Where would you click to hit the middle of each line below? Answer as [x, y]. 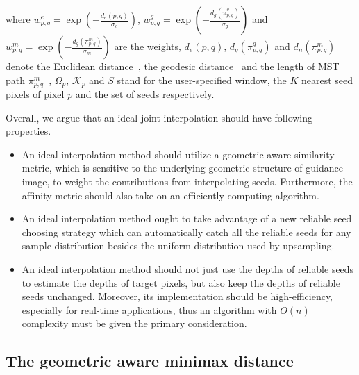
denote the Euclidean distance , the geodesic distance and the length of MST [173, 66]
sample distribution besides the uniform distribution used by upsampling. [178, 245]
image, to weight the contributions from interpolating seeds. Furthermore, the [187, 182]
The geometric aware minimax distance [150, 361]
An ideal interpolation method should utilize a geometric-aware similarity [178, 154]
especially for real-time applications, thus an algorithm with [149, 309]
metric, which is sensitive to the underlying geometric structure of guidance [182, 168]
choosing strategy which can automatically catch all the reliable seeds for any [186, 232]
